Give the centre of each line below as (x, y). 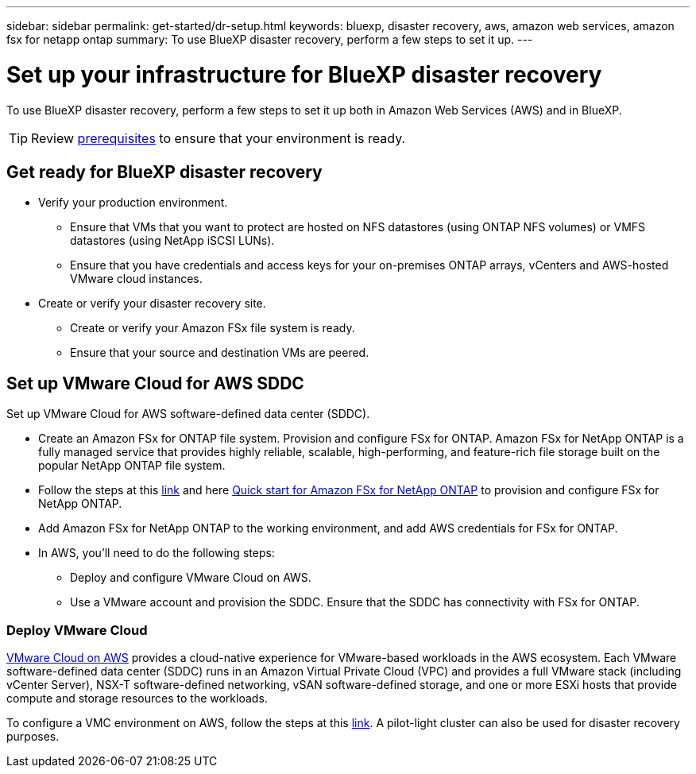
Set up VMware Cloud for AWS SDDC (155, 383)
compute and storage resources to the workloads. (137, 698)
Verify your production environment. (133, 203)
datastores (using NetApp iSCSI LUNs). (172, 241)
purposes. (33, 736)
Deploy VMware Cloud (77, 630)
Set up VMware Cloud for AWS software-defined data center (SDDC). (188, 414)
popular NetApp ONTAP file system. (132, 466)
